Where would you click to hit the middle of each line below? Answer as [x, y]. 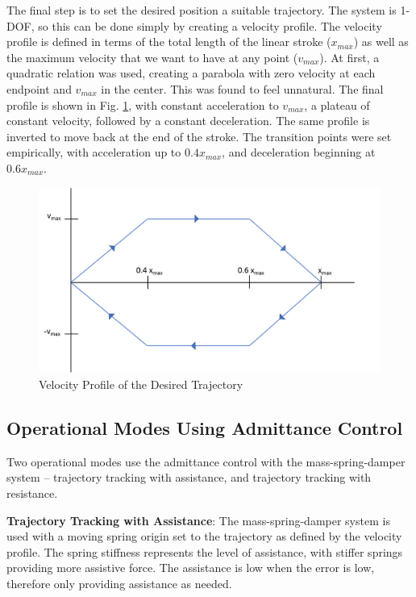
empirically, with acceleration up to [94, 152]
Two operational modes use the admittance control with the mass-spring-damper [206, 461]
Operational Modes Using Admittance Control [205, 427]
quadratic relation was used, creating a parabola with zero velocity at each [191, 73]
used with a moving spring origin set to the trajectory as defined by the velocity [204, 536]
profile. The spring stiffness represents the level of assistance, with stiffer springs [205, 551]
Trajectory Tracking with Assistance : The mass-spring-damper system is [198, 520]
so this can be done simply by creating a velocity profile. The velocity [210, 25]
